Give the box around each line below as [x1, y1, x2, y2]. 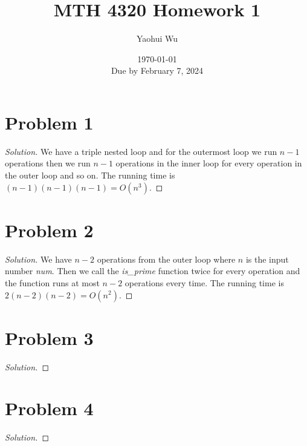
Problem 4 [5, 396, 94, 421]
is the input [245, 252, 289, 265]
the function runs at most [5, 276, 100, 289]
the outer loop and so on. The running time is [5, 169, 175, 182]
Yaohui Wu [136, 32, 178, 45]
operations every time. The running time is [124, 276, 284, 289]
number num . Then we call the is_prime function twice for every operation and [5, 264, 300, 277]
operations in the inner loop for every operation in [115, 157, 302, 169]
